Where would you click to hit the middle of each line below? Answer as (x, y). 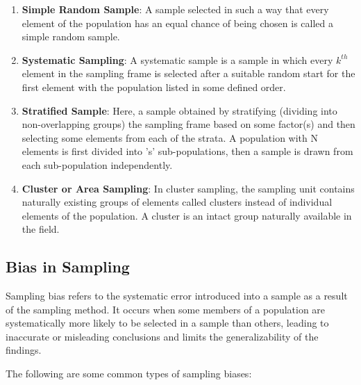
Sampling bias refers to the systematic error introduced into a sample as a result (177, 296)
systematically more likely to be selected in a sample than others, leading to (167, 323)
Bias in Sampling (68, 267)
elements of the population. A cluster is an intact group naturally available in (187, 215)
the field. (41, 229)
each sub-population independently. (97, 164)
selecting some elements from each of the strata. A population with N (170, 137)
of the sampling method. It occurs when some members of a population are (166, 309)
